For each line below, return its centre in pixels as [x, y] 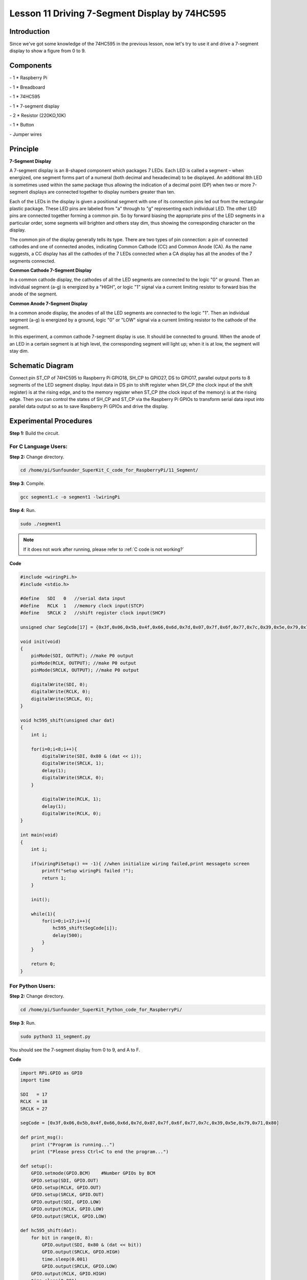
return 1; [54, 878]
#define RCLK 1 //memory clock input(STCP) [82, 606]
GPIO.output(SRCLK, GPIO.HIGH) [81, 1252]
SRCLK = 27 [34, 1109]
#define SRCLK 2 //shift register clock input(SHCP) [93, 613]
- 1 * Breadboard [27, 87]
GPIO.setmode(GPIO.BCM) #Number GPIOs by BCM [93, 1173]
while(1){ [43, 914]
